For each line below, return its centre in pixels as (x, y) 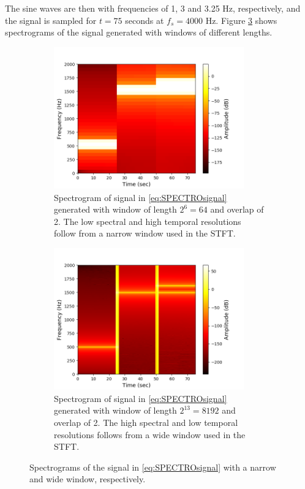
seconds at (145, 20)
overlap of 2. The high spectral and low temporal (146, 422)
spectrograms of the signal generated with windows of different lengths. (139, 32)
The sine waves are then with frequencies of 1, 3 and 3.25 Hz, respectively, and (153, 8)
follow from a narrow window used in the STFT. (145, 233)
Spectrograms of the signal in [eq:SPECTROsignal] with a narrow (153, 467)
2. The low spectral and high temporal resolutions (148, 221)
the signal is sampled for (51, 20)
